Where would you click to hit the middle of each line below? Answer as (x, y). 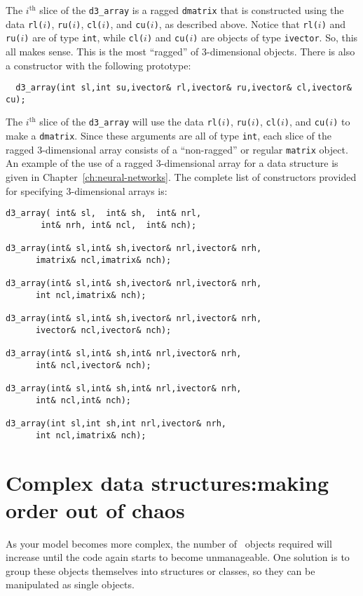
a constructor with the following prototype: (98, 65)
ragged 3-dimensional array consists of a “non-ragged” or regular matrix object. (177, 149)
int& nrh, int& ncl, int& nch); (119, 225)
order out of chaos (95, 509)
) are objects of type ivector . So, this (275, 38)
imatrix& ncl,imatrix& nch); (103, 260)
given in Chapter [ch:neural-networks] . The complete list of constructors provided (181, 177)
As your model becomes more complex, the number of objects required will (169, 543)
